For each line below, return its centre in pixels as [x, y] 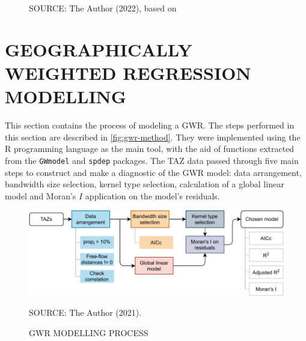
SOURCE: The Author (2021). [85, 312]
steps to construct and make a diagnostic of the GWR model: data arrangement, [153, 172]
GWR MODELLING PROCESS [89, 333]
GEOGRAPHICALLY [99, 49]
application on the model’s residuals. [152, 195]
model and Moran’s [41, 195]
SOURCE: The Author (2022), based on [103, 8]
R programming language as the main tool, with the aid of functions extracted [150, 149]
